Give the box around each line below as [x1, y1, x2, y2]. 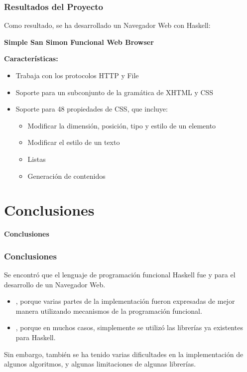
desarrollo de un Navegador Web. [4, 279, 106, 289]
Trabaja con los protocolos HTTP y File [15, 70, 139, 80]
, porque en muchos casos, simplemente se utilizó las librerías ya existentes [15, 322, 243, 333]
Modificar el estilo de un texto [27, 137, 120, 147]
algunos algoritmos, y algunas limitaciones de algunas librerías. [4, 359, 196, 369]
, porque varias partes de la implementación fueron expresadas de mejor [15, 296, 235, 306]
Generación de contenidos [27, 170, 106, 181]
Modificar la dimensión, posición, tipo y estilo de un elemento [27, 120, 216, 130]
